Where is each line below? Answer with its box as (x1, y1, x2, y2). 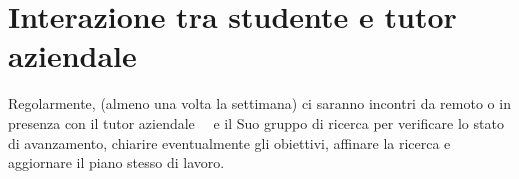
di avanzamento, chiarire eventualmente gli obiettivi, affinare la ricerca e (8, 132, 451, 153)
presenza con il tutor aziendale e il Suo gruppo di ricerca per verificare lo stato (8, 112, 504, 133)
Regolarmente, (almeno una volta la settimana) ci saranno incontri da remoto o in (8, 93, 511, 114)
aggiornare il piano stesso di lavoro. (8, 152, 225, 173)
